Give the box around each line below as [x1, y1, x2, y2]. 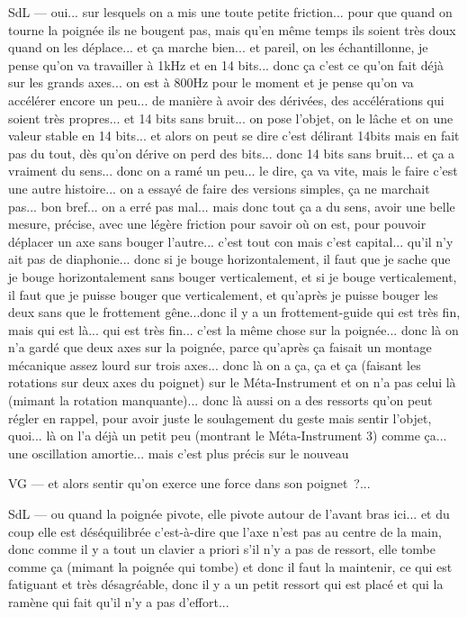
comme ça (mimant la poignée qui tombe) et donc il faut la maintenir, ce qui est [8, 557, 453, 576]
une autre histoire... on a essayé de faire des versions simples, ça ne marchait [8, 178, 430, 197]
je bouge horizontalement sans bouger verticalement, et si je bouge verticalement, [8, 267, 457, 286]
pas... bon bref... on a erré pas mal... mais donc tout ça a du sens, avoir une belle [8, 196, 455, 215]
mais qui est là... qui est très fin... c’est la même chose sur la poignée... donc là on [8, 320, 459, 339]
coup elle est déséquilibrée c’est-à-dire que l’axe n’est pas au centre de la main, [8, 522, 442, 540]
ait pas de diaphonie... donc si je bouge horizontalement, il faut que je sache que [8, 250, 451, 268]
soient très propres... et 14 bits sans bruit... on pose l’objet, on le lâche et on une [8, 108, 454, 127]
